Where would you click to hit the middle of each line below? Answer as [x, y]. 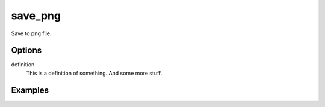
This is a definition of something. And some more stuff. [94, 73]
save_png [36, 16]
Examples [30, 90]
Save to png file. [31, 33]
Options [26, 51]
